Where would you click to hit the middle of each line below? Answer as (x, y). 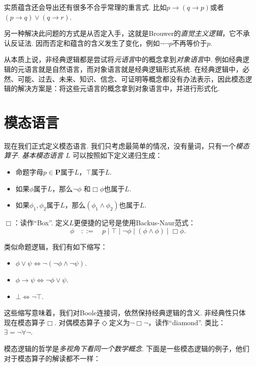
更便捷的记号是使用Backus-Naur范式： (134, 223)
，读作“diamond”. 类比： (187, 322)
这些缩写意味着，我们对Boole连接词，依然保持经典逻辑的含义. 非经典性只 (121, 313)
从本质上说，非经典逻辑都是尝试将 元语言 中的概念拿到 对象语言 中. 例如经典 (123, 59)
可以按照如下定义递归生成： (117, 155)
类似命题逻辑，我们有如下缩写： (56, 246)
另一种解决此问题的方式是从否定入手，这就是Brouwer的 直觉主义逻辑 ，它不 (124, 33)
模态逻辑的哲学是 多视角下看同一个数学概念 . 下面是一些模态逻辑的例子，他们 (127, 348)
